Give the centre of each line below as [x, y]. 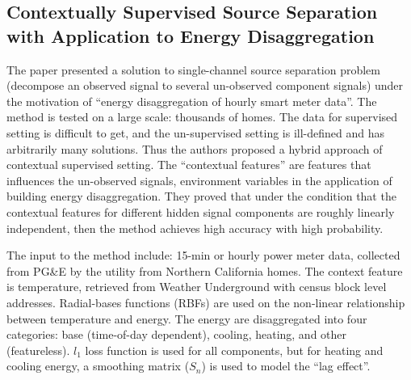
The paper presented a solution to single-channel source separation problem [193, 69]
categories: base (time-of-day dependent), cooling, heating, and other [177, 334]
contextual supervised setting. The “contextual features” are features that [189, 165]
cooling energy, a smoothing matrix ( [98, 366]
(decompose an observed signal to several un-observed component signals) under [205, 85]
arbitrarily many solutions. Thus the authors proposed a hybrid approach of [195, 148]
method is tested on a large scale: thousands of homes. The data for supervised [202, 117]
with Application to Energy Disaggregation [191, 35]
